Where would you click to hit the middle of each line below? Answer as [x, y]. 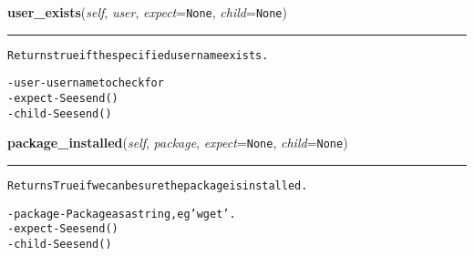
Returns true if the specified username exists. [138, 55]
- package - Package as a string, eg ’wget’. [122, 214]
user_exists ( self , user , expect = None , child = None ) [147, 12]
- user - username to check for [86, 83]
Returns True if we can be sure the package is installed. [158, 185]
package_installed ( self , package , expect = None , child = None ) [178, 143]
